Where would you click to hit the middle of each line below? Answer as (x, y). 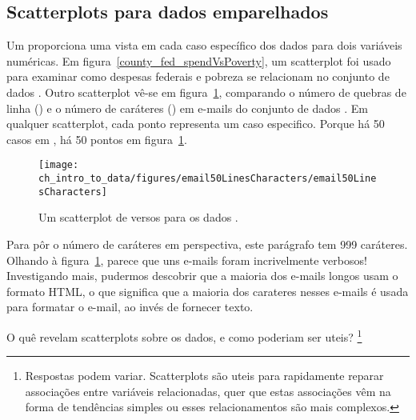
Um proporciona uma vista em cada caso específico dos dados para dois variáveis (204, 45)
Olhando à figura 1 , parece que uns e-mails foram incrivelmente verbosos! (187, 260)
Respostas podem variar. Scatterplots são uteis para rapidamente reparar (204, 376)
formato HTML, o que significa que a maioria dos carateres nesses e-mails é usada (208, 291)
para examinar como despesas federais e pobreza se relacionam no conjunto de (198, 76)
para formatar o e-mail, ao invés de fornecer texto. (130, 307)
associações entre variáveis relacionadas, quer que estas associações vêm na (208, 391)
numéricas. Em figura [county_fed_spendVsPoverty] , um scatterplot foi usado (199, 60)
